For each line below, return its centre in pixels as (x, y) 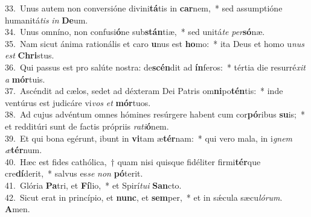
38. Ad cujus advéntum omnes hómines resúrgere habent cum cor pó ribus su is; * (155, 114)
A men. (18, 209)
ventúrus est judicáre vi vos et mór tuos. (78, 102)
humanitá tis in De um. (46, 20)
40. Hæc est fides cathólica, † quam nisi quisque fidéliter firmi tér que (133, 161)
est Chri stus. (30, 55)
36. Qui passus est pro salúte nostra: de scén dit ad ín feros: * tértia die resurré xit (155, 67)
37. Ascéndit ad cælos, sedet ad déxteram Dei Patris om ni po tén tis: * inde (144, 91)
